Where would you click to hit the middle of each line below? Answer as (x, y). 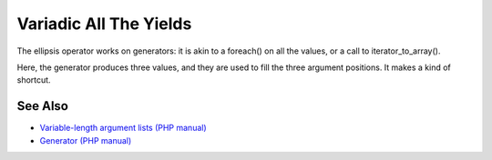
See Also (42, 106)
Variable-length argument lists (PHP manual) (123, 128)
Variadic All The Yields (104, 24)
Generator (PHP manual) (86, 140)
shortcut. (34, 80)
